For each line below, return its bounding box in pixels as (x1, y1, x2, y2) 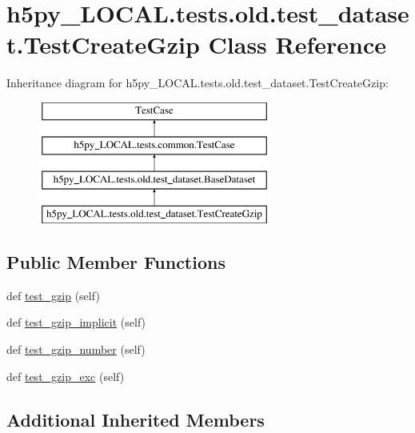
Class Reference (208, 28, 387, 61)
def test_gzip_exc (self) (6, 367, 125, 384)
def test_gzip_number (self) (6, 341, 146, 358)
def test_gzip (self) (6, 287, 100, 303)
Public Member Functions (6, 250, 225, 275)
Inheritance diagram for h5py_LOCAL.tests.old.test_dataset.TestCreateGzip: (6, 74, 389, 91)
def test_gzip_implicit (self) (6, 314, 146, 331)
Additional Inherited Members (6, 407, 265, 431)
